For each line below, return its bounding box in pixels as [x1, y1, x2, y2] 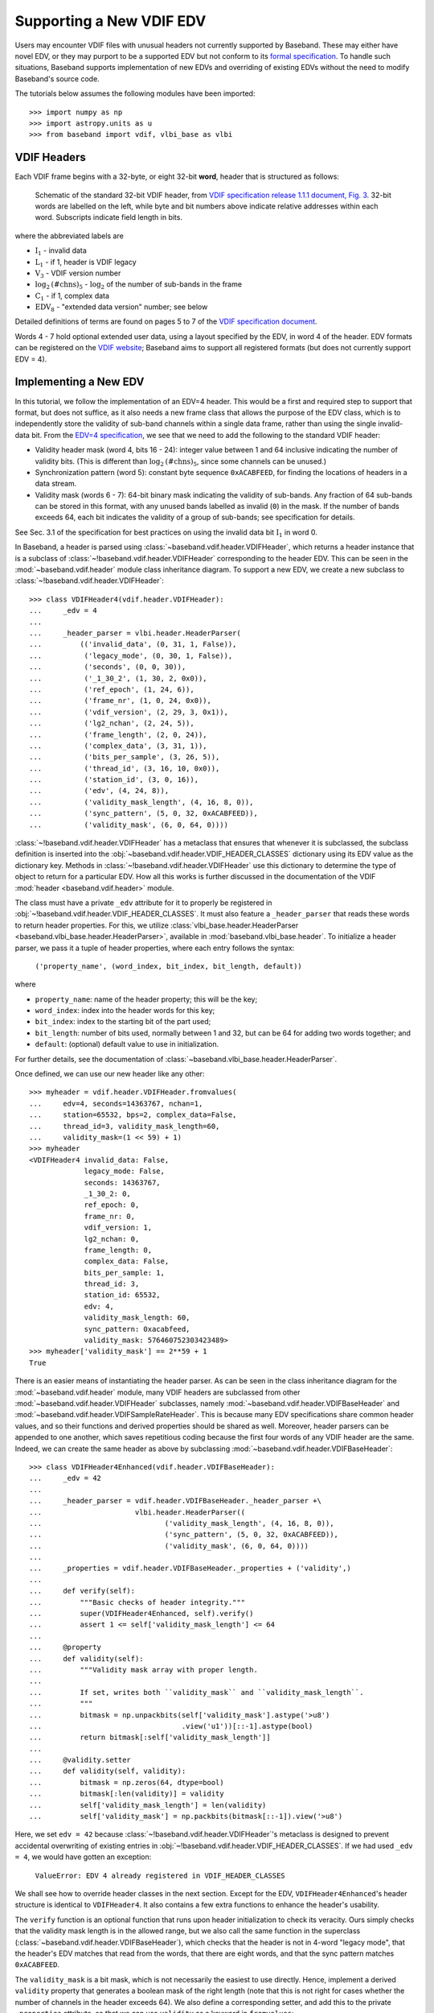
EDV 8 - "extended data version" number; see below [35, 302, 208, 313]
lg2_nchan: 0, [84, 1234, 140, 1243]
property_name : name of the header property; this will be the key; [35, 994, 258, 1004]
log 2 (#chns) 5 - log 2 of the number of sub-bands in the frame [35, 279, 243, 291]
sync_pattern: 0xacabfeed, [84, 1325, 190, 1333]
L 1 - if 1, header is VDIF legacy [35, 257, 137, 269]
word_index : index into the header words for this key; [35, 1006, 215, 1015]
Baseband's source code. [14, 73, 100, 84]
